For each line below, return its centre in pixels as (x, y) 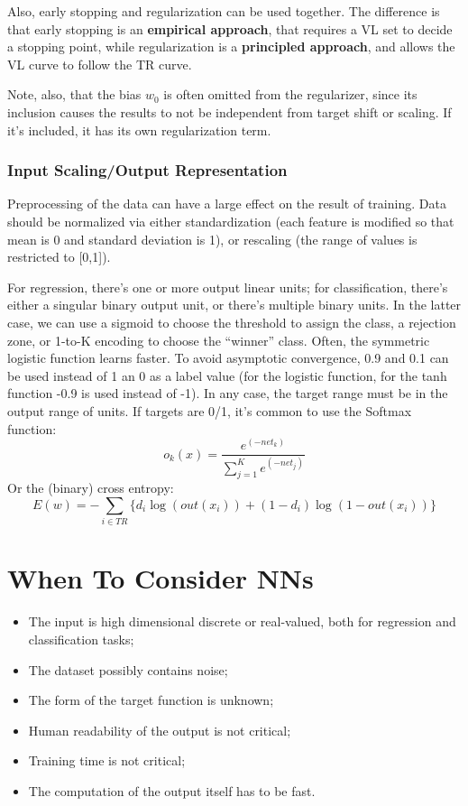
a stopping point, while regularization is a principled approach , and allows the (231, 46)
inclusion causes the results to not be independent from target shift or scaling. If (229, 111)
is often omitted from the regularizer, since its (290, 94)
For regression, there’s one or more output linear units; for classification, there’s (228, 287)
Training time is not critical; (107, 760)
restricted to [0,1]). (59, 257)
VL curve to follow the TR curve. (100, 64)
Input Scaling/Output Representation (147, 170)
